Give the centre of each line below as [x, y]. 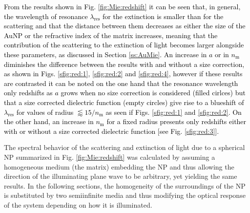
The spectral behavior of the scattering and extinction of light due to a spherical [125, 147]
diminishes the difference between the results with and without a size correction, [124, 64]
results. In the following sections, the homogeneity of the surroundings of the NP [125, 185]
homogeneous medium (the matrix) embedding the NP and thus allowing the [119, 166]
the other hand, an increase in [49, 121]
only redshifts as [28, 93]
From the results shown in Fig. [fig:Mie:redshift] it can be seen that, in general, [122, 6]
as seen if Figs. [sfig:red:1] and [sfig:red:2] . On [174, 112]
